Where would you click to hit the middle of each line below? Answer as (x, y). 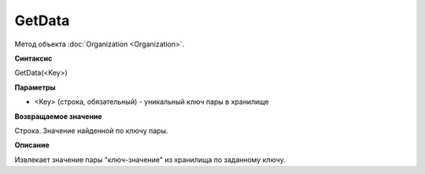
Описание (32, 145)
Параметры (35, 87)
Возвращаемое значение (58, 116)
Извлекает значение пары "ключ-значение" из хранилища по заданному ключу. (150, 159)
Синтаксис (33, 58)
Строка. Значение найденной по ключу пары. (91, 131)
